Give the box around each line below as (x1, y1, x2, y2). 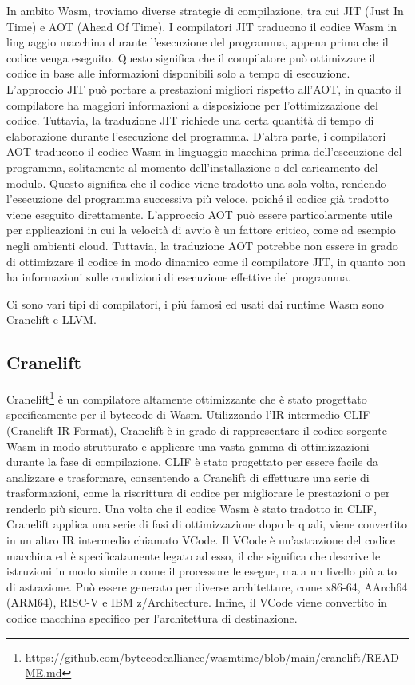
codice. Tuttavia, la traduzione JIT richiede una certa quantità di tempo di (6, 112, 374, 129)
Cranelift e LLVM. (6, 311, 97, 328)
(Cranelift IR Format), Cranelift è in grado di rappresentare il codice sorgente (6, 421, 387, 438)
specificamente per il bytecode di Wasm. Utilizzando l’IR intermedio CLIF (6, 406, 370, 423)
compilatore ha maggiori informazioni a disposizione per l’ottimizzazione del (6, 96, 378, 113)
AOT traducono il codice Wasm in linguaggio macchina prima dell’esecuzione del (6, 143, 402, 160)
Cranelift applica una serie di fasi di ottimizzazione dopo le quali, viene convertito (6, 516, 407, 532)
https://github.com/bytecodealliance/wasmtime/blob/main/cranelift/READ (25, 648, 400, 665)
